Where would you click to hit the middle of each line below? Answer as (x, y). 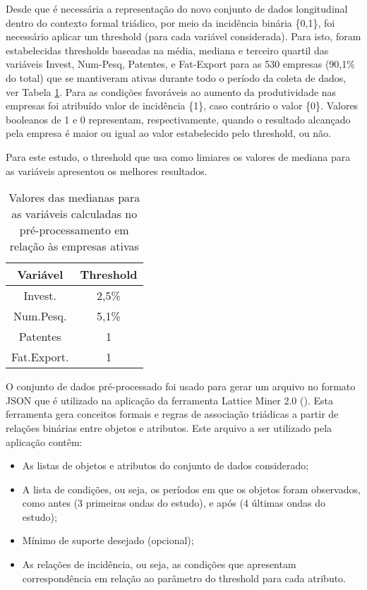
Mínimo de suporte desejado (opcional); (108, 540)
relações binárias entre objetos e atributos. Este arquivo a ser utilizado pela (169, 427)
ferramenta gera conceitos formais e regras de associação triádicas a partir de (172, 414)
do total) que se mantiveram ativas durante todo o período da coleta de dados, (176, 77)
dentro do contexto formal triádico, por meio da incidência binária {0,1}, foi (170, 22)
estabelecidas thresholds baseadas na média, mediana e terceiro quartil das (167, 50)
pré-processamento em (74, 230)
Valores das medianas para (74, 198)
